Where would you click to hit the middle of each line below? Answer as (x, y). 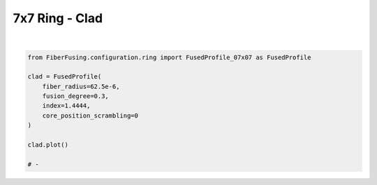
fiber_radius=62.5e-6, (81, 86)
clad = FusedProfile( (65, 77)
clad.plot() (48, 145)
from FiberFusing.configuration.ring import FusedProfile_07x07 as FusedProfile (169, 57)
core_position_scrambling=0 (90, 115)
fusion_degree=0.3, (76, 96)
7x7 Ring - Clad (58, 18)
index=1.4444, (66, 106)
